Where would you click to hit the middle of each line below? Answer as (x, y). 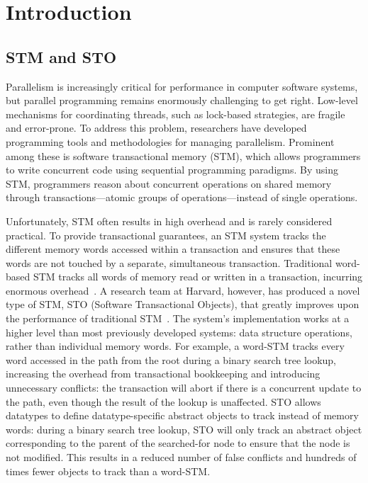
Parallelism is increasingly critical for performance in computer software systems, (182, 86)
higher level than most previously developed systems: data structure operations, (179, 332)
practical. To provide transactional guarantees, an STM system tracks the (166, 235)
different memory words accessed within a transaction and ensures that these (173, 249)
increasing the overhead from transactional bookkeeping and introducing (163, 374)
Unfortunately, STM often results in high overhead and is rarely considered (169, 221)
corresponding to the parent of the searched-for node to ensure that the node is (178, 443)
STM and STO (61, 56)
